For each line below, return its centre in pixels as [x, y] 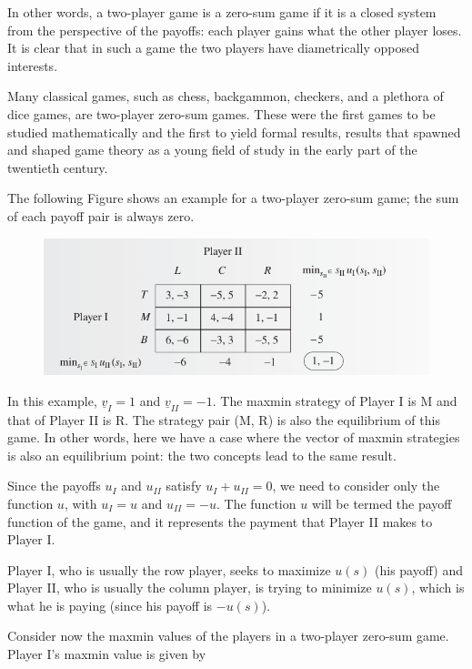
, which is [438, 588]
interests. [33, 65]
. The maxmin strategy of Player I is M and [335, 400]
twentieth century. [58, 167]
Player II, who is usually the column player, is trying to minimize [190, 588]
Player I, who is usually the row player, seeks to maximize [169, 569]
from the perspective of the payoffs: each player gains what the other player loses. [235, 30]
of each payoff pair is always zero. [101, 215]
